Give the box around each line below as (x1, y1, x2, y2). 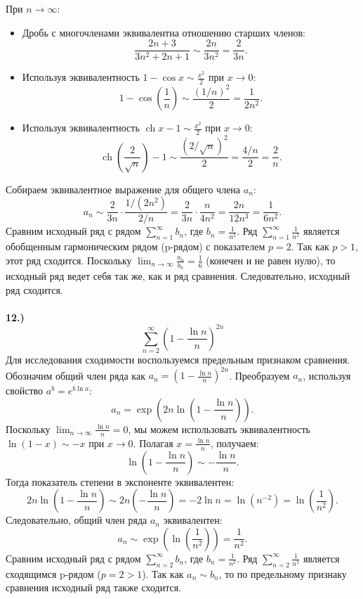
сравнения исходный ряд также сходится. (6, 580, 182, 595)
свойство (6, 383, 44, 398)
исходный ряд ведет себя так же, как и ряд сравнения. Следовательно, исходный (6, 269, 350, 283)
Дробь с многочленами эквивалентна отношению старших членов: (22, 25, 306, 39)
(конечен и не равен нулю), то (206, 252, 336, 267)
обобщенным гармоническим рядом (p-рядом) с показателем (6, 239, 265, 254)
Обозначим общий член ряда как (6, 368, 145, 382)
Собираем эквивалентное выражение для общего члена (6, 181, 241, 196)
